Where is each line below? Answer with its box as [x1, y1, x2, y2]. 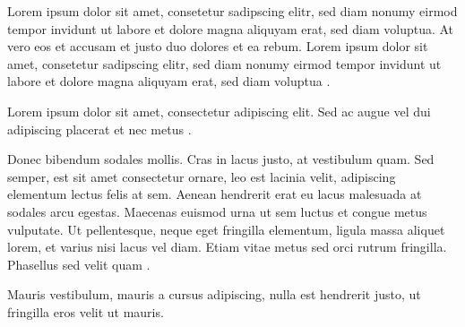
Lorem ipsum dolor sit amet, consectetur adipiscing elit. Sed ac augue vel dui [7, 101, 431, 120]
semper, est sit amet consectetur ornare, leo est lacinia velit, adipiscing [7, 167, 396, 185]
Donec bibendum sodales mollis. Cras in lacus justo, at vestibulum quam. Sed [7, 150, 435, 168]
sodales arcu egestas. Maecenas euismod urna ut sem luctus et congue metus [7, 202, 427, 220]
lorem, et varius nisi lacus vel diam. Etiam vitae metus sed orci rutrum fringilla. [7, 237, 447, 256]
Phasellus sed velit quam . [7, 254, 151, 273]
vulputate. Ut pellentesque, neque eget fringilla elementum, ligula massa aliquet [7, 219, 445, 238]
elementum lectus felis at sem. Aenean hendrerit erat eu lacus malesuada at [7, 185, 422, 203]
